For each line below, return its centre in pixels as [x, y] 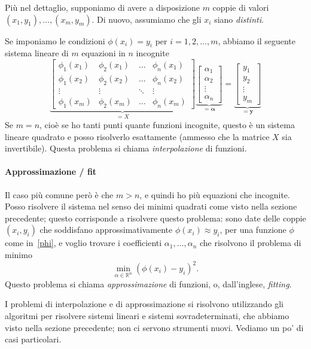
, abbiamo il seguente [257, 40]
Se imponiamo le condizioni [55, 40]
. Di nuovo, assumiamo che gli [147, 19]
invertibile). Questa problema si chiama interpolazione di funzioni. [126, 148]
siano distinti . [239, 19]
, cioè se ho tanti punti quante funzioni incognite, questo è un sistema [167, 124]
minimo [19, 254]
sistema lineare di [37, 53]
